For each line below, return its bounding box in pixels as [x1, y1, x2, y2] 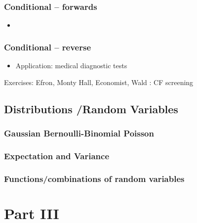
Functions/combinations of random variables [4, 172, 185, 184]
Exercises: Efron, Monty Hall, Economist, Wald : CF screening [4, 77, 194, 87]
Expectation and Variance [4, 149, 110, 162]
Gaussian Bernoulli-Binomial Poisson [4, 127, 154, 139]
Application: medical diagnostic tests [15, 60, 127, 71]
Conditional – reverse [4, 41, 91, 53]
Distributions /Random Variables [4, 101, 178, 116]
